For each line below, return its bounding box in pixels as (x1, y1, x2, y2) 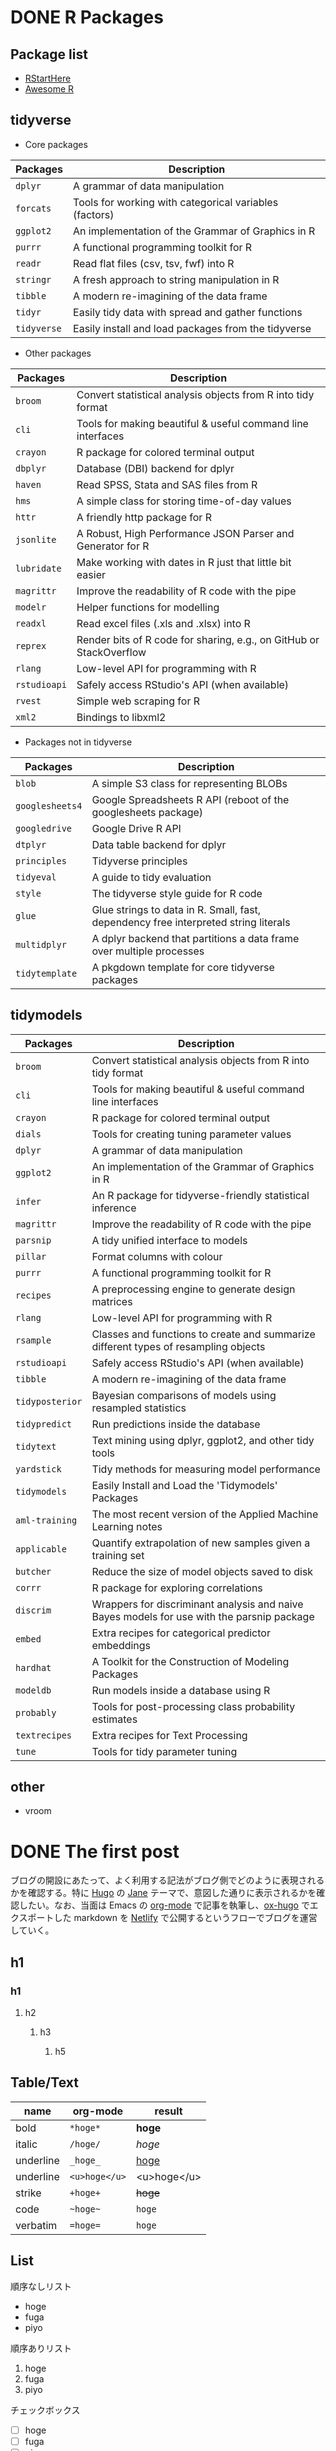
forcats (15, 202, 52, 214)
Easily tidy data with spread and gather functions (73, 305, 303, 319)
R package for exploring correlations (91, 1581, 263, 1595)
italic (15, 2137, 38, 2151)
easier (76, 567, 106, 581)
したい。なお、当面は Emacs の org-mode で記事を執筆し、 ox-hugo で (18, 1899, 310, 1911)
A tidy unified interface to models (91, 1233, 248, 1247)
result (154, 2104, 183, 2118)
